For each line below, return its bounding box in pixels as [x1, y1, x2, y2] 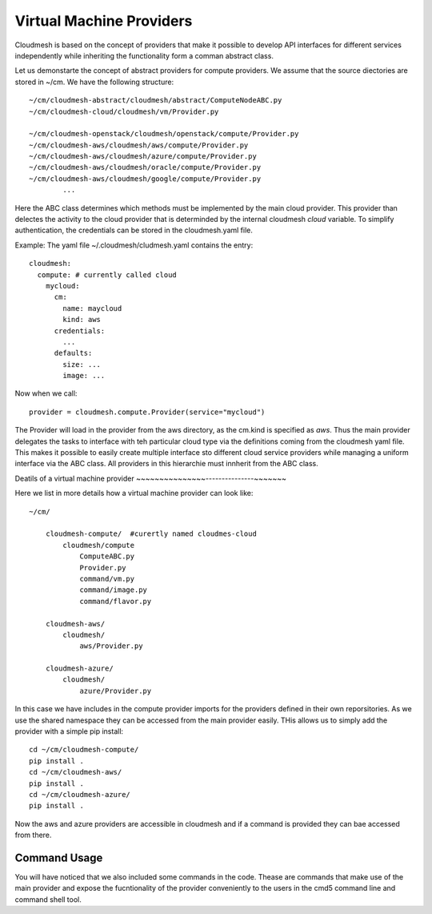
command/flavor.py [79, 597, 152, 606]
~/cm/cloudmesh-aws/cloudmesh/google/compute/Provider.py [29, 174, 262, 183]
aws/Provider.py [79, 642, 143, 650]
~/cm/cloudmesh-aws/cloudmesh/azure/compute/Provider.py [29, 152, 258, 161]
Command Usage [14, 851, 103, 864]
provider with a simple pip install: [14, 727, 124, 736]
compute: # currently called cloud [37, 270, 178, 280]
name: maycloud [62, 304, 122, 312]
